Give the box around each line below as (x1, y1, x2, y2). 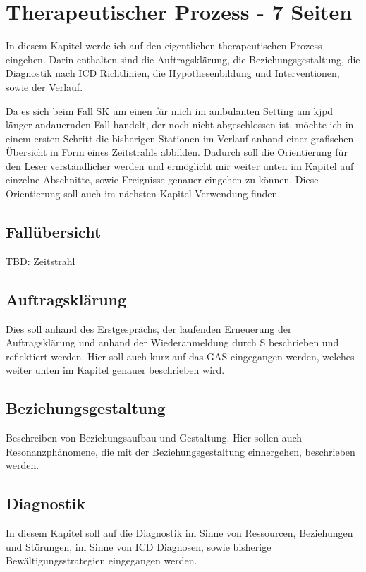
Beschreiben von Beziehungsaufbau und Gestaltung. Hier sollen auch (6, 430, 303, 445)
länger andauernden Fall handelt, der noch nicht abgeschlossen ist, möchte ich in (6, 117, 354, 132)
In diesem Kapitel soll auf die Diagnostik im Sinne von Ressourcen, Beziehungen (6, 525, 353, 540)
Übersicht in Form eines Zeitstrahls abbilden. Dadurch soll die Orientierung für (6, 145, 348, 159)
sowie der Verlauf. (6, 79, 83, 94)
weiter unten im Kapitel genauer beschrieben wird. (6, 363, 225, 377)
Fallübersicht (6, 221, 102, 243)
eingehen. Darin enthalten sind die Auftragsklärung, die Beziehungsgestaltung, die (6, 51, 360, 66)
